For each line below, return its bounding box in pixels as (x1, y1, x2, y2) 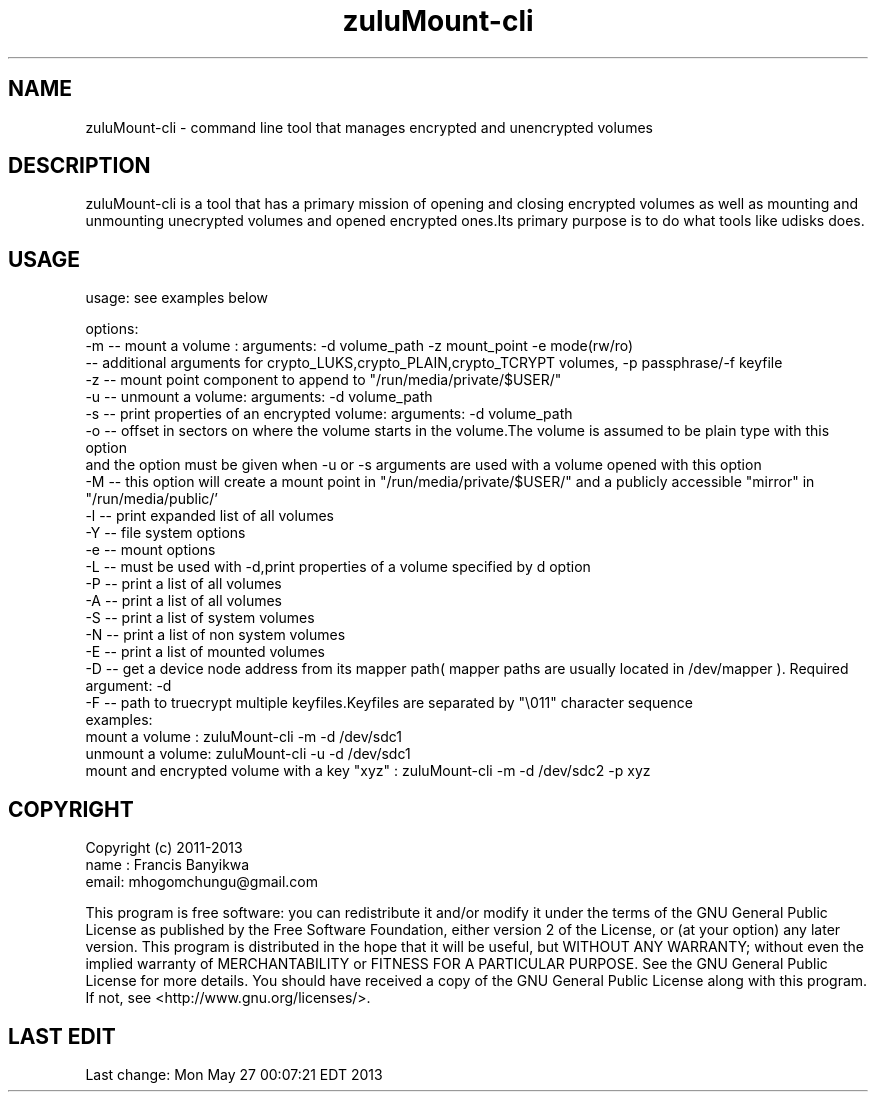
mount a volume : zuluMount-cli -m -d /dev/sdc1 (85, 728, 403, 746)
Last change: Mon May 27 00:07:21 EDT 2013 (85, 1065, 383, 1083)
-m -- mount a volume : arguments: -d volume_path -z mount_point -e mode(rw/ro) (85, 337, 634, 355)
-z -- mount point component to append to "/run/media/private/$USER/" (85, 371, 562, 389)
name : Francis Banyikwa (85, 856, 250, 874)
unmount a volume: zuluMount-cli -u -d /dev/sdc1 (85, 745, 411, 763)
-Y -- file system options (85, 524, 246, 542)
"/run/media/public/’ (85, 490, 219, 508)
